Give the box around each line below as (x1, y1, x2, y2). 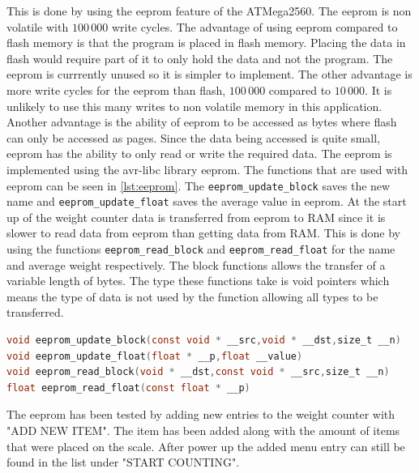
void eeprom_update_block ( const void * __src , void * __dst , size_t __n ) (6, 335, 401, 347)
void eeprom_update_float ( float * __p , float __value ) (6, 350, 303, 362)
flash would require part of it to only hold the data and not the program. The (6, 49, 393, 66)
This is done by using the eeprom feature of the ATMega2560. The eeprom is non (6, 2, 412, 19)
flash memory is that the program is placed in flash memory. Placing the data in (6, 34, 406, 51)
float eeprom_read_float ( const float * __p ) (6, 381, 250, 394)
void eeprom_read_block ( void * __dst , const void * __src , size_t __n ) (6, 366, 390, 378)
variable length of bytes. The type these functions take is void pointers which (6, 272, 390, 289)
